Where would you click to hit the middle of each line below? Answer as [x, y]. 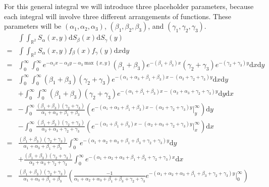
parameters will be [33, 26]
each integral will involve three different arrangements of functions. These [118, 16]
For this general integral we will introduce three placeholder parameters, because [129, 6]
